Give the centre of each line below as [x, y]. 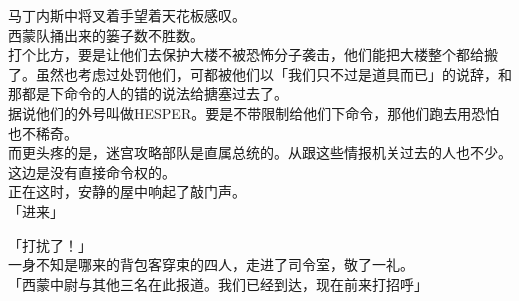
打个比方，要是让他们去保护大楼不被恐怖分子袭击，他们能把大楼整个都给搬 [253, 54]
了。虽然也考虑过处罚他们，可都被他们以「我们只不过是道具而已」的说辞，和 [260, 73]
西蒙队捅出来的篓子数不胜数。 [106, 34]
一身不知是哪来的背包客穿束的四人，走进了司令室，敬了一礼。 [211, 264]
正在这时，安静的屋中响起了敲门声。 [127, 191]
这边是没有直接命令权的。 [92, 171]
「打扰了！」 [50, 244]
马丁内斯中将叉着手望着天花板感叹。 [127, 15]
